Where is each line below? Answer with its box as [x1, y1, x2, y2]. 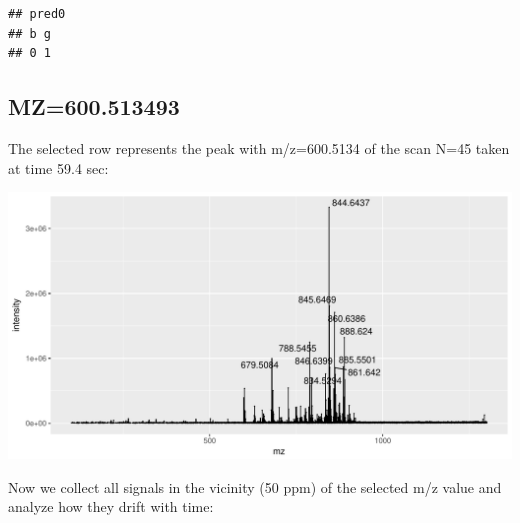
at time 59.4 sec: [8, 157, 109, 178]
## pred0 [8, 7, 66, 21]
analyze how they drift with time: [8, 496, 214, 517]
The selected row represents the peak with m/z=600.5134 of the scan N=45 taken [8, 137, 510, 158]
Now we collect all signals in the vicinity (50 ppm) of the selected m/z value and [8, 476, 502, 497]
